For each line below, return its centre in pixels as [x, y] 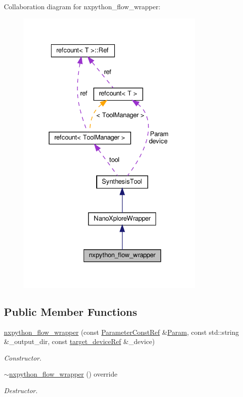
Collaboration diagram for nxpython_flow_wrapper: [82, 6]
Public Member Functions [70, 311]
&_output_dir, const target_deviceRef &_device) [79, 341]
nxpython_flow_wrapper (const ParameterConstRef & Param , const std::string [121, 332]
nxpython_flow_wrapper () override [63, 374]
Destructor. [21, 390]
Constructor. [23, 357]
